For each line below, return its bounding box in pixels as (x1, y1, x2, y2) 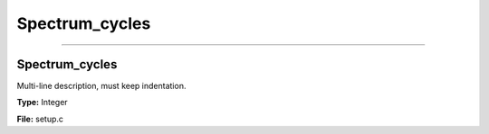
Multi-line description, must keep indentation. (16, 81, 187, 92)
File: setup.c (16, 113, 63, 124)
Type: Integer (16, 97, 68, 108)
